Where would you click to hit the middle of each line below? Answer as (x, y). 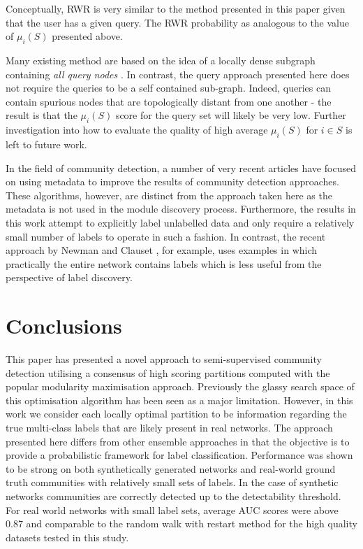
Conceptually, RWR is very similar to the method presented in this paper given (176, 8)
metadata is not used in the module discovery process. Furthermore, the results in (181, 209)
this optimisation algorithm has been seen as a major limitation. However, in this (179, 400)
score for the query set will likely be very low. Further (231, 115)
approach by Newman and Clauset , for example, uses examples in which (162, 250)
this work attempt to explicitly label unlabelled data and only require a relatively (180, 222)
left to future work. (46, 144)
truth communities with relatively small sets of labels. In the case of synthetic (172, 482)
